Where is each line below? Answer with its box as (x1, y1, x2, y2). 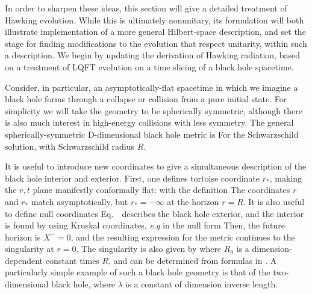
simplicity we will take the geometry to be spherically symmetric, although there (5, 104, 302, 117)
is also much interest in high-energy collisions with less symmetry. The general (5, 116, 294, 129)
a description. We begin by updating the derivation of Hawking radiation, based (5, 49, 300, 61)
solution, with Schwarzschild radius (5, 139, 134, 152)
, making (269, 171, 302, 184)
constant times (45, 254, 99, 266)
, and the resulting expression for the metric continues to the (70, 230, 295, 243)
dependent (5, 254, 43, 266)
